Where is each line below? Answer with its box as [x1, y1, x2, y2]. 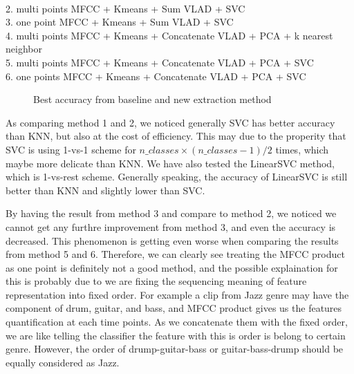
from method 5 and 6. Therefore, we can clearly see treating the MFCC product [6, 247, 345, 261]
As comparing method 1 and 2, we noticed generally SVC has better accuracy [6, 115, 335, 129]
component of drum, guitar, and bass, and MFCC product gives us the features [6, 301, 342, 315]
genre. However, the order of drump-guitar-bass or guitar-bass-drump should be [6, 342, 344, 356]
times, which [275, 142, 329, 156]
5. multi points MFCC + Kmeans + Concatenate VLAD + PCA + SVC [6, 55, 314, 69]
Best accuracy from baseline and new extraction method [33, 92, 272, 106]
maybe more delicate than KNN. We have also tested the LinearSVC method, [6, 156, 335, 170]
